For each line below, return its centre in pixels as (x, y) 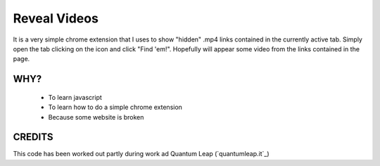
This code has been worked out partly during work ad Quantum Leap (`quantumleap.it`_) (141, 154)
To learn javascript (75, 97)
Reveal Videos (56, 18)
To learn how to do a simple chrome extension (115, 107)
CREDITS (33, 137)
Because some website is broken (96, 117)
